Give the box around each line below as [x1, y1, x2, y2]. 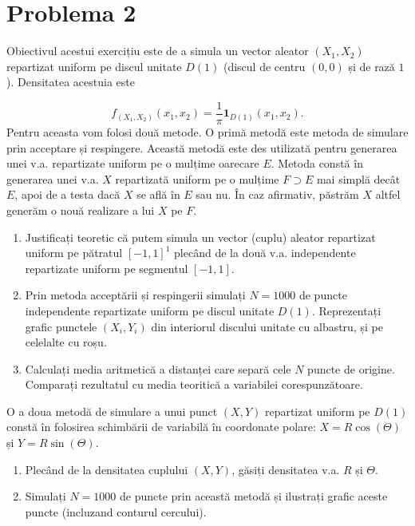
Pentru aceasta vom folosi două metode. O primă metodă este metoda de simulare [6, 123, 409, 140]
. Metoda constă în [271, 155, 363, 172]
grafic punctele [25, 318, 97, 334]
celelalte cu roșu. [25, 334, 107, 350]
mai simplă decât [316, 170, 401, 187]
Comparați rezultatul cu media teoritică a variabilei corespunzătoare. [25, 376, 363, 393]
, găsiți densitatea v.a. [231, 461, 340, 477]
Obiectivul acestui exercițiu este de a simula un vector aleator [6, 42, 309, 59]
